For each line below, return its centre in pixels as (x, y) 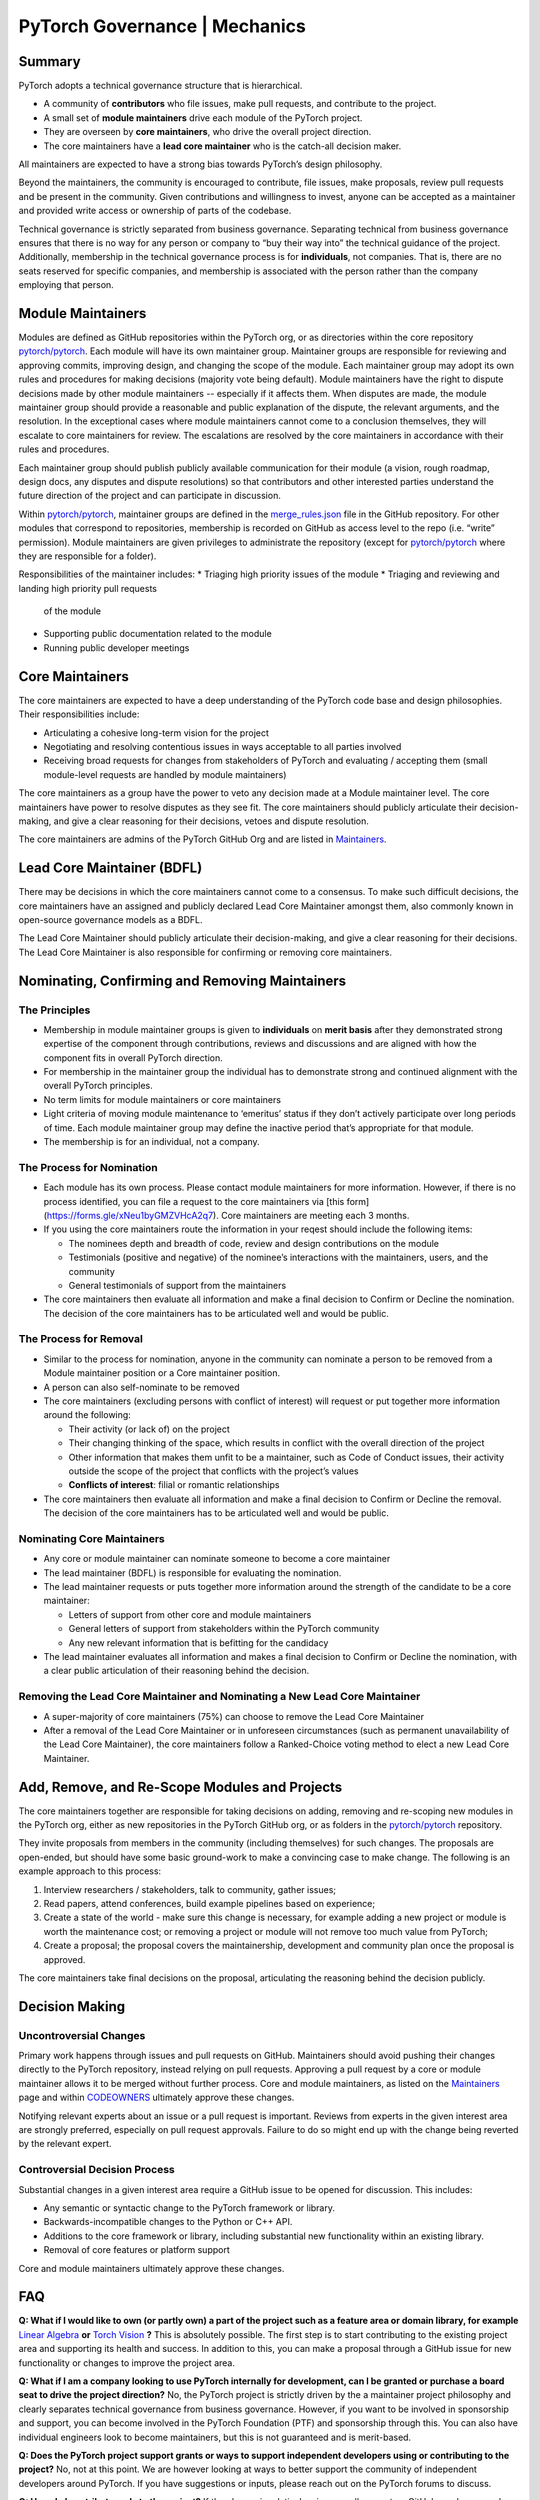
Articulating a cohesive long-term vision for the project (156, 732)
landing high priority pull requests (87, 588)
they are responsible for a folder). (87, 556)
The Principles (54, 1010)
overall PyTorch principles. (98, 1086)
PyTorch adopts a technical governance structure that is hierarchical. (160, 86)
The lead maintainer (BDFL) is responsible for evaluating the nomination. (192, 1572)
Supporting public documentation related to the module (157, 634)
